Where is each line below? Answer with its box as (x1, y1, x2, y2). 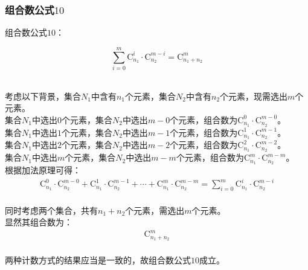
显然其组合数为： (5, 216, 72, 228)
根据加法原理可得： (5, 164, 81, 176)
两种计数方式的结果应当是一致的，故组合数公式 (5, 253, 191, 266)
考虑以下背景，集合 (5, 89, 81, 102)
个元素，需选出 (125, 204, 185, 216)
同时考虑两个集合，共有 (5, 204, 98, 216)
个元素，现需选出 (220, 89, 288, 102)
